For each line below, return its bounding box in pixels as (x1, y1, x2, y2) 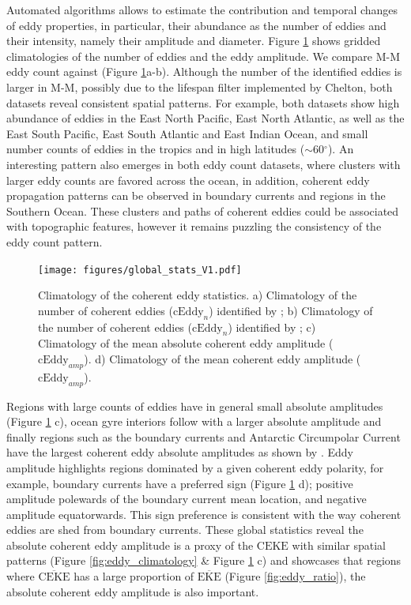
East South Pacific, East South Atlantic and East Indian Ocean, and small (6, 125, 368, 141)
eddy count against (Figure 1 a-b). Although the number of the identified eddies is (6, 63, 402, 80)
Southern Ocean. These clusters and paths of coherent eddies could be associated (6, 202, 399, 219)
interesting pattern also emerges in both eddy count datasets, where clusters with (6, 156, 401, 172)
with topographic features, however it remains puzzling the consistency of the (6, 218, 382, 235)
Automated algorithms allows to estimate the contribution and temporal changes (6, 2, 398, 17)
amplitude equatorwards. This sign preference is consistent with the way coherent (6, 505, 402, 522)
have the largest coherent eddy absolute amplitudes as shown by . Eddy (6, 444, 353, 460)
